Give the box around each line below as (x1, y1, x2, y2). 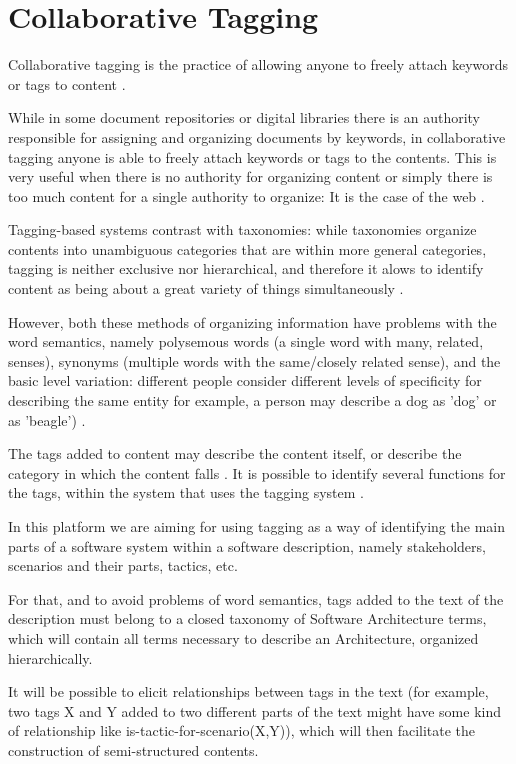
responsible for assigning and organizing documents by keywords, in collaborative (8, 126, 506, 147)
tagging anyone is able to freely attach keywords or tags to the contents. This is (8, 146, 497, 167)
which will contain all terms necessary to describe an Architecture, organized (8, 627, 479, 648)
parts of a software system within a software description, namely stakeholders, (8, 535, 486, 556)
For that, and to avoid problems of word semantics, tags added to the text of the (8, 588, 504, 609)
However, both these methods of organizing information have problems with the (8, 311, 497, 332)
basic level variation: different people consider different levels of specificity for (8, 370, 482, 391)
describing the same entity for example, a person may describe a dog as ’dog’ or (8, 390, 497, 411)
